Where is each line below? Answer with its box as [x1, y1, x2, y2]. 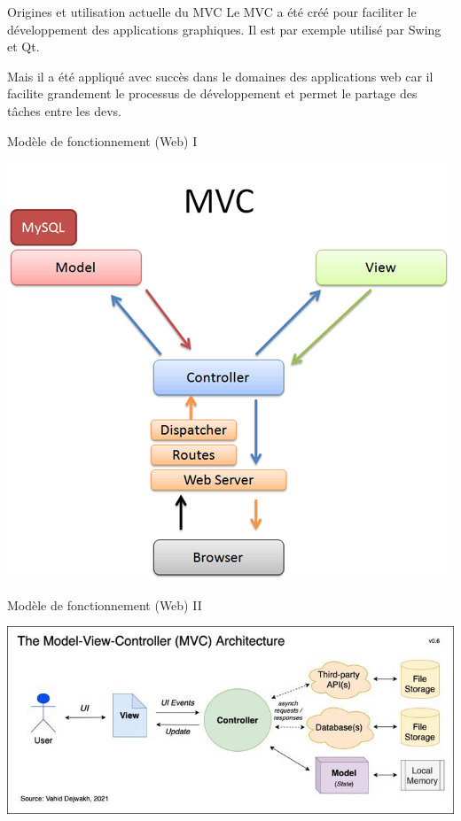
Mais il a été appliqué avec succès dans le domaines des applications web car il [7, 66, 434, 85]
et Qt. [7, 37, 40, 56]
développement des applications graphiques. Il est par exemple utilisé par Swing [7, 19, 441, 38]
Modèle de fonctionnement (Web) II [7, 595, 202, 614]
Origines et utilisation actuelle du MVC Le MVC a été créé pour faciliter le [7, 3, 417, 20]
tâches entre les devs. [7, 101, 121, 120]
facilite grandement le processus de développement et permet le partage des [7, 84, 418, 103]
